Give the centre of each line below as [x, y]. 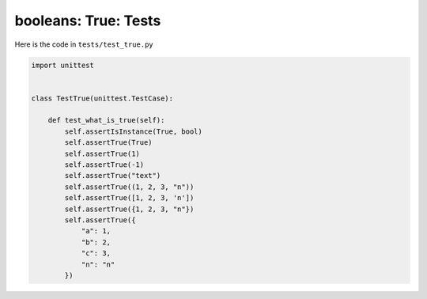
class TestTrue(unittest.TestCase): [102, 98]
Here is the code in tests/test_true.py [84, 44]
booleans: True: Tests [88, 21]
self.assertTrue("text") [113, 176]
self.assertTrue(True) [109, 143]
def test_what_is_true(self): [106, 120]
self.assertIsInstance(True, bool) [134, 131]
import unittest [63, 65]
